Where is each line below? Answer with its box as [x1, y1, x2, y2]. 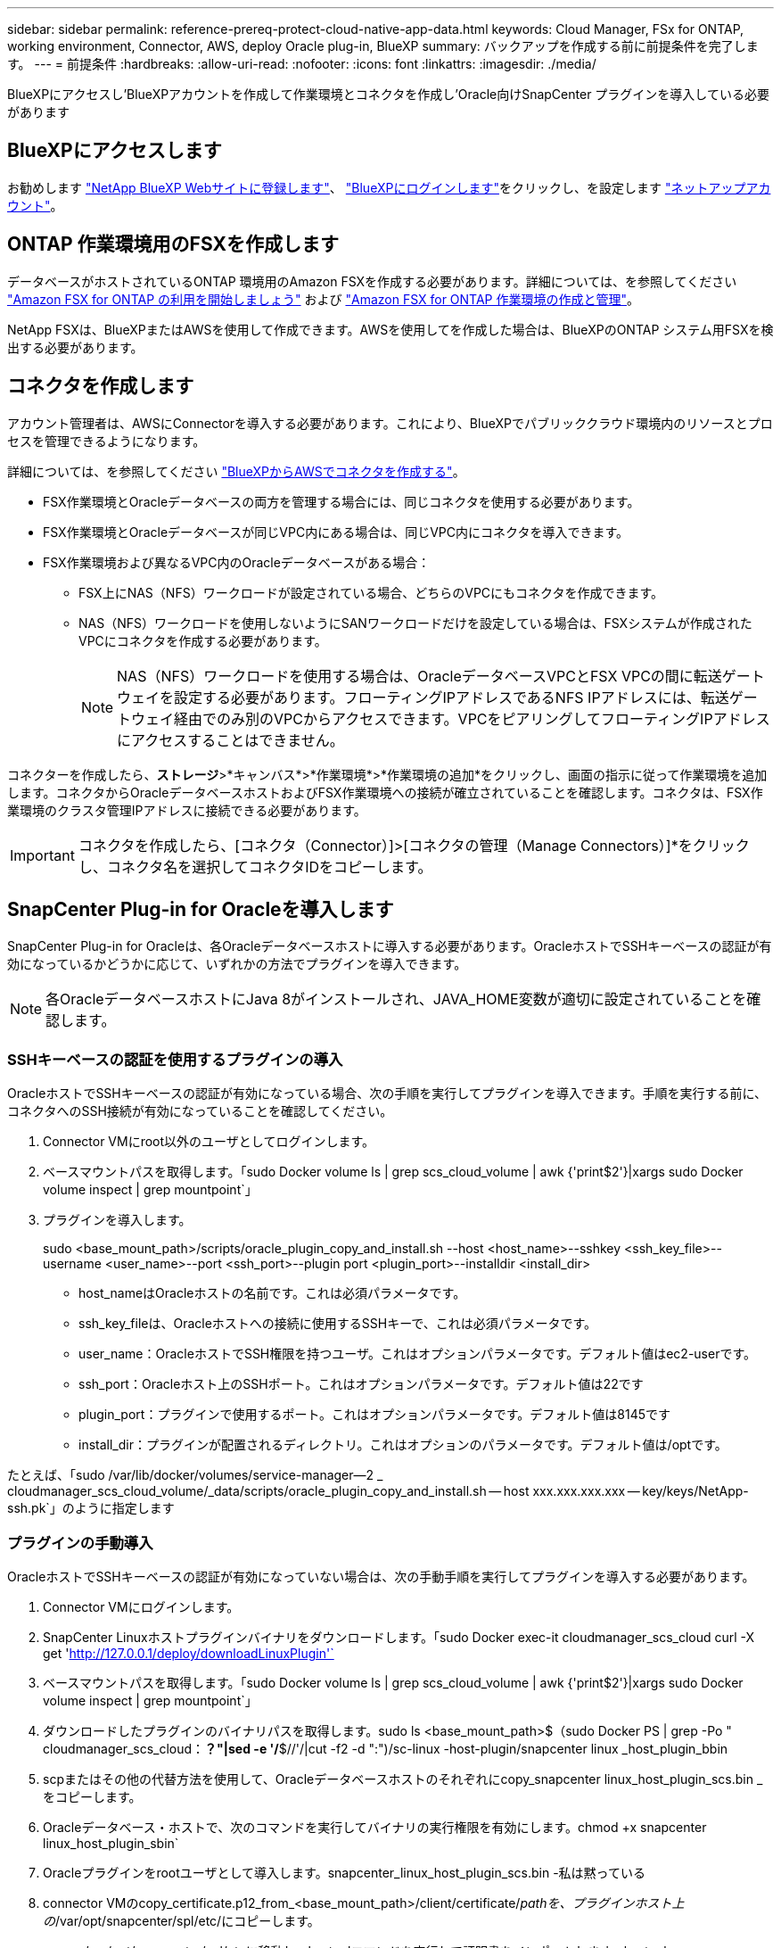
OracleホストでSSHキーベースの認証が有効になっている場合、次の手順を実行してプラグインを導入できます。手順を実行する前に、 [7, 1085, 768, 1102]
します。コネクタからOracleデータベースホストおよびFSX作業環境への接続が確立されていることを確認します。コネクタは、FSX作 [7, 784, 763, 800]
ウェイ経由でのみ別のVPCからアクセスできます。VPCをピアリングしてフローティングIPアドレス [131, 709, 770, 728]
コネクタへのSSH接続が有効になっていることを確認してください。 [7, 1103, 393, 1119]
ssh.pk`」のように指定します [7, 1500, 175, 1516]
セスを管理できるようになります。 [7, 433, 206, 449]
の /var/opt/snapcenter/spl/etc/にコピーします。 [43, 1912, 320, 1928]
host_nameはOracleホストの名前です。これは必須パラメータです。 [78, 1285, 466, 1301]
